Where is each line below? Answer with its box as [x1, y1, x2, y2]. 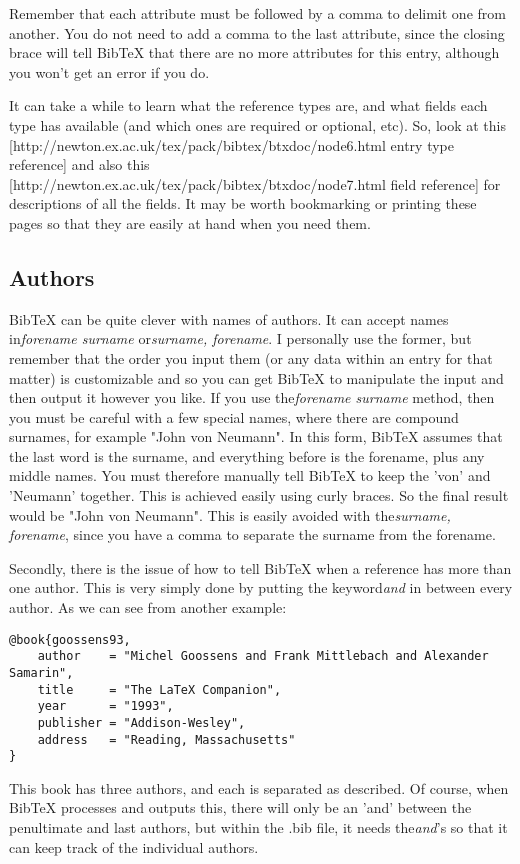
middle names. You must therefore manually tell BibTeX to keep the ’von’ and [9, 465, 491, 486]
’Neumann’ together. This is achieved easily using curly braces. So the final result [9, 485, 509, 506]
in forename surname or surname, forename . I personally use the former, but [9, 328, 472, 349]
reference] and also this [9, 154, 150, 175]
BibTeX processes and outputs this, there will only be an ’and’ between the [9, 797, 472, 818]
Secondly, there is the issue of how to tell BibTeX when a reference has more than [9, 557, 512, 578]
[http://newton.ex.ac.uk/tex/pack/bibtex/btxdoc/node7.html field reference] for [9, 173, 501, 194]
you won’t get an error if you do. [9, 61, 210, 82]
